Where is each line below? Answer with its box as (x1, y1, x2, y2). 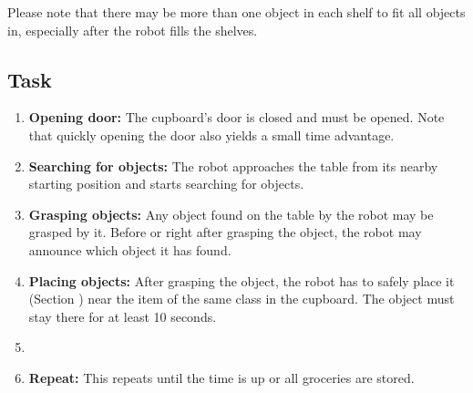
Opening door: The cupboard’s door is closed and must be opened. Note (28, 108, 445, 127)
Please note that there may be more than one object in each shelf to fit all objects (7, 3, 466, 21)
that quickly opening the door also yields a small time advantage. (28, 125, 395, 144)
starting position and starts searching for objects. (28, 174, 304, 193)
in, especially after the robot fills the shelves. (7, 20, 258, 39)
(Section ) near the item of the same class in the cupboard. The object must (28, 289, 455, 308)
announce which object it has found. (28, 240, 231, 259)
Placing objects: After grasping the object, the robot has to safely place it (28, 271, 455, 290)
